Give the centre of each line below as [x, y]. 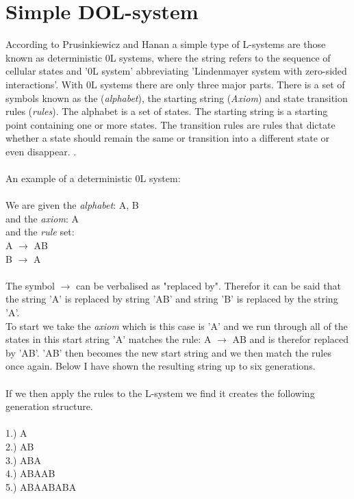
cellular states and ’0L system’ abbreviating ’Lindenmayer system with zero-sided [176, 71]
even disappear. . [41, 151]
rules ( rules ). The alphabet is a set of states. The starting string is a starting [167, 111]
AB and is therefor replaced [290, 339]
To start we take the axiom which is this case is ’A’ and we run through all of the [177, 325]
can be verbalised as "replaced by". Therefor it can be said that [208, 285]
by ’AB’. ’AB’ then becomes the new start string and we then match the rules [168, 352]
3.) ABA [23, 460]
